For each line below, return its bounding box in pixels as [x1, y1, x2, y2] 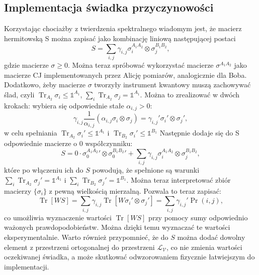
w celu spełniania [4, 127, 57, 138]
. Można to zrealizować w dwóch [140, 89, 240, 99]
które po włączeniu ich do [4, 165, 83, 175]
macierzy [4, 185, 32, 196]
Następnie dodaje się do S [159, 127, 239, 138]
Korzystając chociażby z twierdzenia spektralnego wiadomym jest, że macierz [4, 23, 242, 34]
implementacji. [4, 261, 49, 271]
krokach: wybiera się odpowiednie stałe [4, 100, 124, 110]
